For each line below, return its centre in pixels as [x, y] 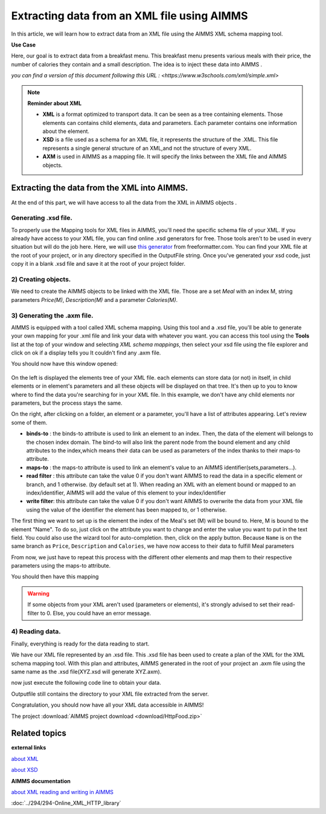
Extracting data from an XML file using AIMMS [129, 16]
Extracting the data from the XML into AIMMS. [100, 188]
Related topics [39, 733]
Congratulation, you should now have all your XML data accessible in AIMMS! [107, 705]
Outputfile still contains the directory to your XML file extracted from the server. [110, 694]
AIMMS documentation [41, 781]
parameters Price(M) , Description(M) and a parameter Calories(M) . [94, 300]
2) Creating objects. [41, 279]
